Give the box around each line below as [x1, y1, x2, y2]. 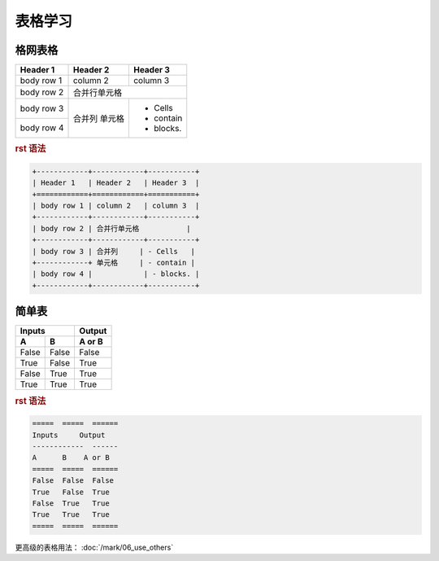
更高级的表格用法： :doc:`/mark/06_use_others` [15, 542, 174, 552]
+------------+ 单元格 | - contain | [32, 258, 195, 268]
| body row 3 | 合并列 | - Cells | [32, 247, 195, 256]
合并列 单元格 [72, 113, 125, 125]
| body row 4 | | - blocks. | [32, 270, 200, 278]
